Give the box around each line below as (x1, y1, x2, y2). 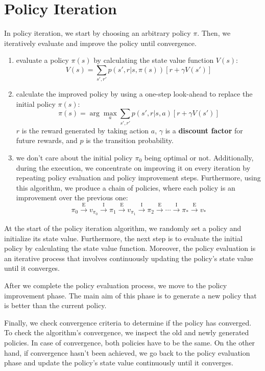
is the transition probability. (86, 135, 174, 146)
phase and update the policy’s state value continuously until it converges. (4, 357, 233, 368)
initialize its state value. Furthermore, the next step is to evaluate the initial (4, 233, 243, 243)
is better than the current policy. (4, 300, 107, 311)
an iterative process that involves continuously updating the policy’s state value (4, 252, 253, 263)
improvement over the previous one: (16, 192, 128, 203)
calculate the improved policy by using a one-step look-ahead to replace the (16, 88, 253, 99)
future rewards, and (16, 135, 78, 146)
